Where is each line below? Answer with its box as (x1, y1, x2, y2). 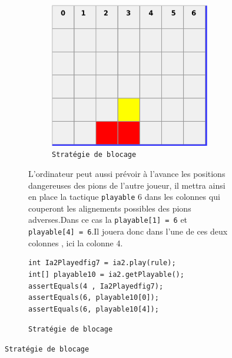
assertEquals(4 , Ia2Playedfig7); (28, 282, 164, 290)
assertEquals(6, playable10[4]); (28, 305, 159, 313)
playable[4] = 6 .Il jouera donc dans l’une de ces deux (28, 225, 228, 237)
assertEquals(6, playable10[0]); (28, 293, 159, 302)
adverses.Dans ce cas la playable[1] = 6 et (28, 213, 188, 226)
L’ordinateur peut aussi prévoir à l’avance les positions (28, 167, 226, 179)
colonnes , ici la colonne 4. (28, 236, 123, 249)
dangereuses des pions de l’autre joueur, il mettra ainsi (28, 179, 226, 191)
